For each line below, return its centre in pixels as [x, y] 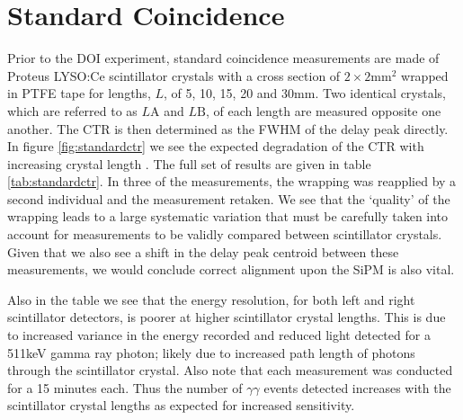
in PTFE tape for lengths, [79, 93]
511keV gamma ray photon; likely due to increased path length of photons [211, 352]
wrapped [425, 75]
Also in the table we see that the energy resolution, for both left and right [211, 299]
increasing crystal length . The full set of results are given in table [189, 163]
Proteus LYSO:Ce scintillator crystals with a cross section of [174, 75]
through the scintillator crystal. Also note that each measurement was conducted [230, 370]
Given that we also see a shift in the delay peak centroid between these [203, 251]
